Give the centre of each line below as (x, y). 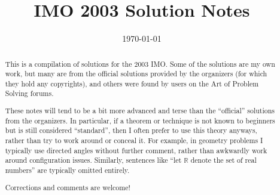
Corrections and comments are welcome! (68, 187)
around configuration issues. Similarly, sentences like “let (93, 160)
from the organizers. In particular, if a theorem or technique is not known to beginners (140, 120)
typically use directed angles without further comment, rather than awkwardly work (136, 150)
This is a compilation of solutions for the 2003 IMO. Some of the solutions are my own (140, 64)
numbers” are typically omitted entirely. (67, 170)
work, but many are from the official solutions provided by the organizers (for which (136, 74)
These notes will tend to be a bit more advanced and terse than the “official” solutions (140, 111)
